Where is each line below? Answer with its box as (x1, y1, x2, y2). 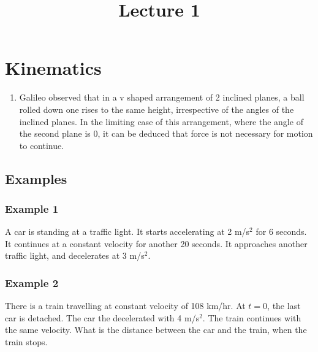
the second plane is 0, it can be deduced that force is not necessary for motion (19, 127, 313, 140)
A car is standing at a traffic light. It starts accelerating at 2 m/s (5, 225, 250, 238)
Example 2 (5, 275, 59, 290)
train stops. (5, 335, 48, 348)
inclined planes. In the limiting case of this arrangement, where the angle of (19, 115, 303, 128)
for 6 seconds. (256, 225, 307, 238)
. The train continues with (202, 311, 301, 324)
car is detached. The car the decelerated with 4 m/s (5, 311, 200, 324)
